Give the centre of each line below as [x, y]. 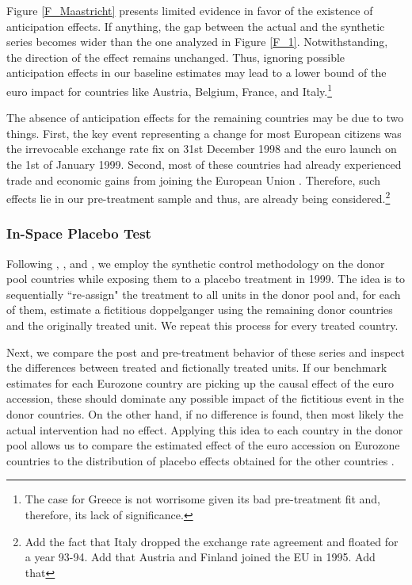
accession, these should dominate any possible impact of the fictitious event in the [205, 398]
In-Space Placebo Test [79, 233]
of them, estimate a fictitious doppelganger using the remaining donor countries [200, 310]
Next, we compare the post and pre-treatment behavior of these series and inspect [206, 352]
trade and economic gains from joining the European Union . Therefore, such [193, 180]
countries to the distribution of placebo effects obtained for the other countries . [200, 460]
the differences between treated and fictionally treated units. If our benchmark [197, 367]
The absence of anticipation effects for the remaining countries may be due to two [205, 118]
